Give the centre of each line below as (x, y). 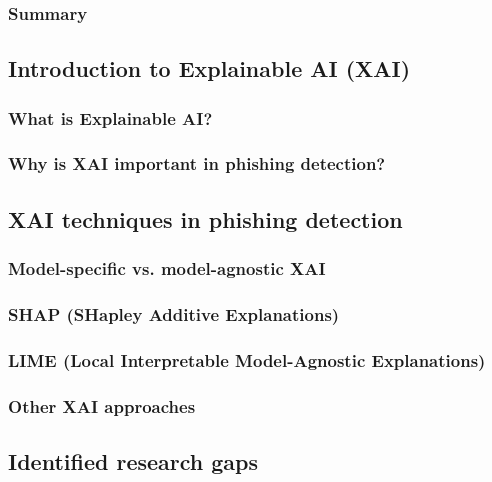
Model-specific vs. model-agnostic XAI (167, 268)
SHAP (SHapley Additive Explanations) (174, 313)
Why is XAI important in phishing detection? (197, 163)
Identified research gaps (133, 460)
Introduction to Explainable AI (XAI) (209, 68)
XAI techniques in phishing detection (205, 218)
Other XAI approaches (102, 405)
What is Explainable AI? (110, 117)
